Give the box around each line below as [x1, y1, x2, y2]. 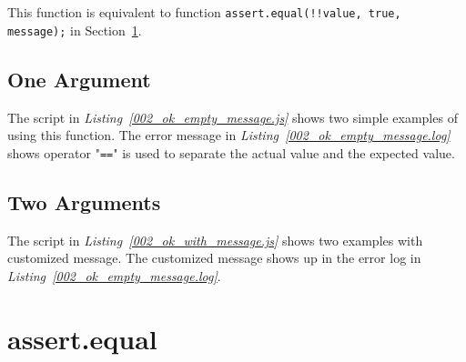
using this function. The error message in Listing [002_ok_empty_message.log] [7, 126, 451, 145]
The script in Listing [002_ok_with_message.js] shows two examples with [7, 230, 423, 249]
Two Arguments [7, 187, 161, 216]
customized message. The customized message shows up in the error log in [7, 248, 421, 267]
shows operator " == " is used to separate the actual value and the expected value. [7, 143, 455, 162]
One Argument [7, 65, 151, 93]
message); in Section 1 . [7, 20, 142, 39]
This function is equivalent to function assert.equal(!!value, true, [7, 3, 401, 21]
